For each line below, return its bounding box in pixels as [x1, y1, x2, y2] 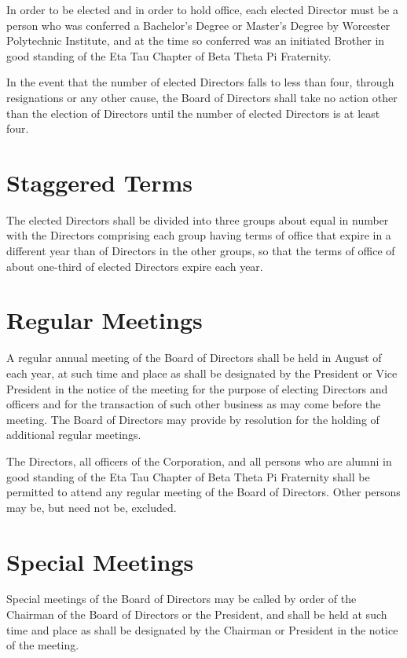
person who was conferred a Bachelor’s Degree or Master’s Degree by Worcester [6, 16, 390, 33]
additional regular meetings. [6, 426, 141, 443]
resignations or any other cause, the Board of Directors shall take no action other [6, 89, 398, 105]
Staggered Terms [6, 166, 192, 198]
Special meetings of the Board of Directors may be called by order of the [6, 590, 357, 607]
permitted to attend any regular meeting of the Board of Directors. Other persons [6, 484, 401, 500]
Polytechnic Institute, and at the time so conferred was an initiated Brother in [6, 32, 385, 49]
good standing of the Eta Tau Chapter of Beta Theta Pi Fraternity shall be [6, 468, 370, 484]
